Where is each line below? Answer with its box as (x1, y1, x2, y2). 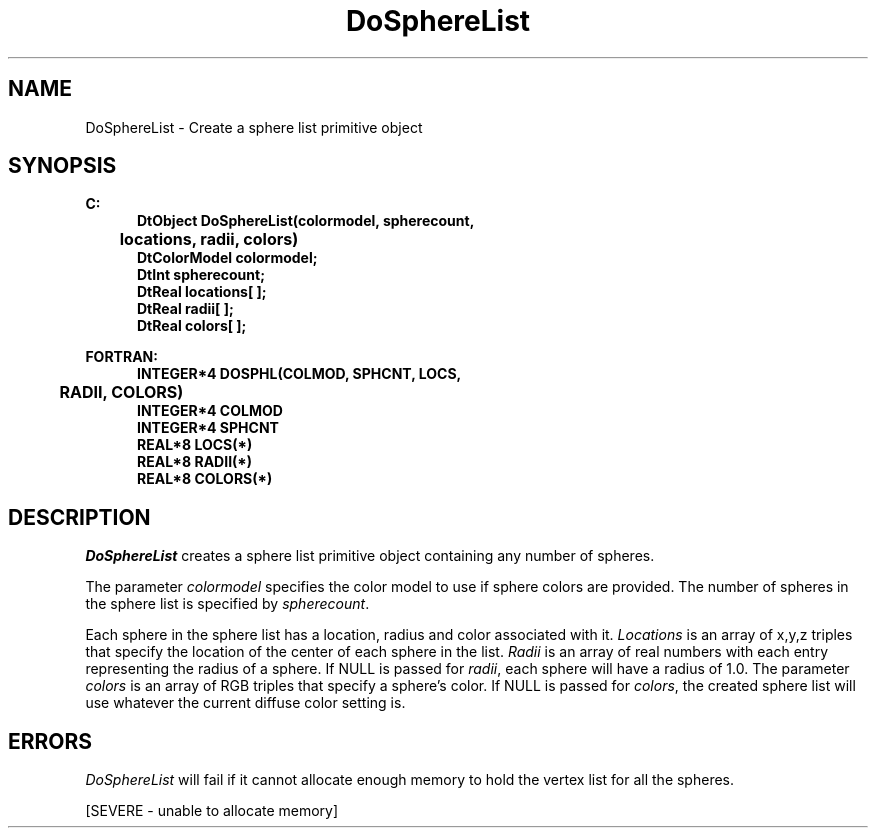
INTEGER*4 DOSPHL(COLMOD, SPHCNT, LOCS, (137, 365, 462, 383)
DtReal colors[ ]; (137, 317, 247, 335)
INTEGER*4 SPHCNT (137, 419, 279, 437)
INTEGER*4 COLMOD (137, 402, 283, 420)
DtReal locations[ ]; (137, 283, 267, 301)
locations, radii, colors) (119, 229, 299, 250)
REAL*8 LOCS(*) (137, 436, 253, 454)
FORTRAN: (85, 348, 158, 366)
